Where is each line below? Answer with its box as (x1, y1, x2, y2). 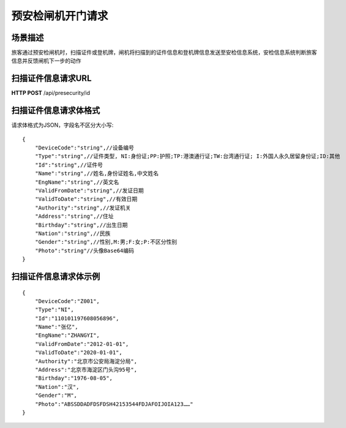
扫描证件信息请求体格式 (11, 105, 100, 116)
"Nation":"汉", (34, 383, 80, 390)
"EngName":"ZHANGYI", (34, 332, 100, 339)
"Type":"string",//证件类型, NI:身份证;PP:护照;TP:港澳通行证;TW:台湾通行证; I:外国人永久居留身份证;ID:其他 (34, 153, 340, 160)
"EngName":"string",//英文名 (34, 178, 119, 186)
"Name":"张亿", (34, 323, 79, 331)
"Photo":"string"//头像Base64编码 (34, 247, 135, 254)
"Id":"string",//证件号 (34, 161, 103, 168)
